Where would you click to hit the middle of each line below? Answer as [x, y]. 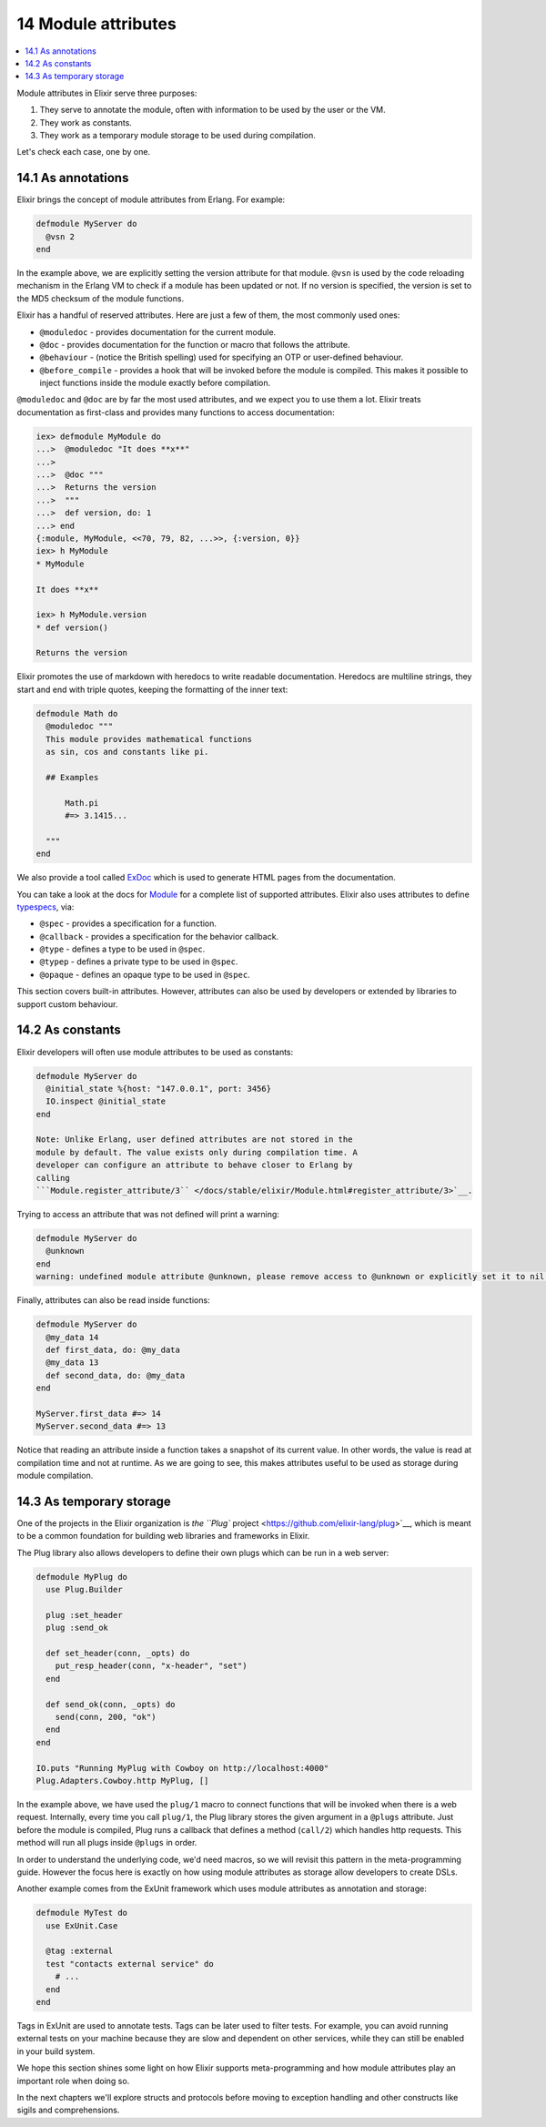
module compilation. [55, 1476]
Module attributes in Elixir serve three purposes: [107, 93]
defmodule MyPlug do [81, 1577]
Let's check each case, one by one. [83, 152]
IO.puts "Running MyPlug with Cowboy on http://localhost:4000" [182, 1768]
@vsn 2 [61, 236]
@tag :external [80, 1951]
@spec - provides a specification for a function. [128, 923]
